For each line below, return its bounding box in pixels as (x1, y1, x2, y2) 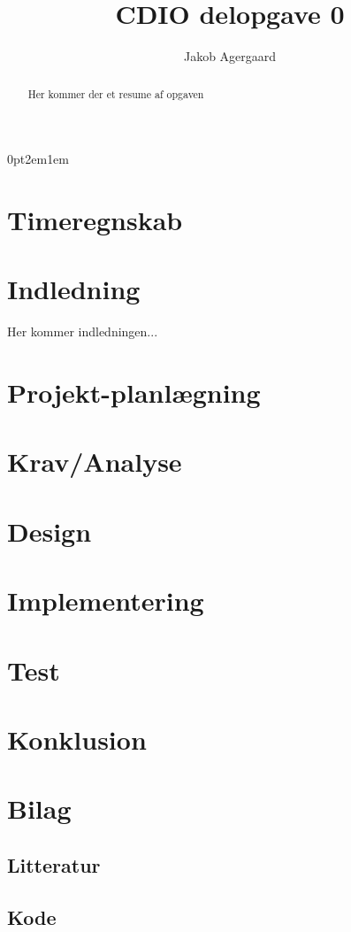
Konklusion (7, 720, 147, 757)
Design (7, 512, 92, 549)
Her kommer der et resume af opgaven (27, 86, 204, 101)
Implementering (7, 582, 204, 619)
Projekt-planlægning (7, 374, 261, 411)
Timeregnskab (7, 201, 183, 237)
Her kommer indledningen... (7, 322, 158, 341)
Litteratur (7, 851, 101, 878)
